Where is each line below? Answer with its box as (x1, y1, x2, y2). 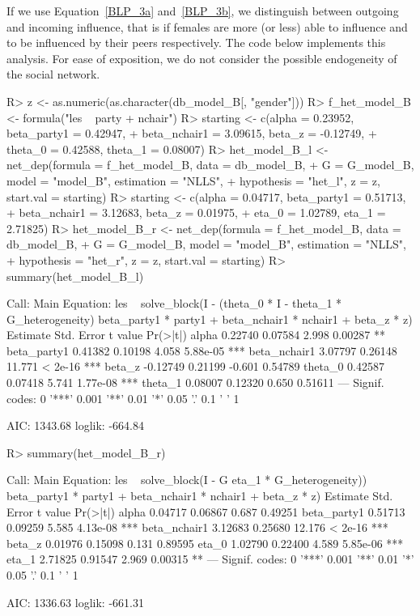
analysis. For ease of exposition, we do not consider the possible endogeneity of (6, 49, 397, 66)
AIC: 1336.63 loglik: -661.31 (6, 593, 144, 610)
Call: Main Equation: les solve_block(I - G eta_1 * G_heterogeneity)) (6, 471, 367, 488)
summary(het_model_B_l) (6, 267, 144, 284)
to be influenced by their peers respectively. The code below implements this (6, 34, 386, 51)
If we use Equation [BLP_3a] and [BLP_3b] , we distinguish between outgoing (6, 2, 399, 19)
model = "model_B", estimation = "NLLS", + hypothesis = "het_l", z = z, (6, 172, 380, 189)
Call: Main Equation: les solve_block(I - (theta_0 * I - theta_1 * (6, 295, 342, 312)
